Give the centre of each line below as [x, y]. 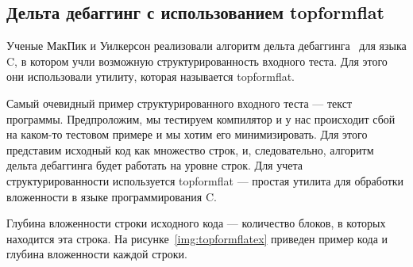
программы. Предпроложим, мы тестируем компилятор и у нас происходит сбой [201, 118]
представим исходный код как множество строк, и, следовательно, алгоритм [190, 149]
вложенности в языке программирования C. [112, 196]
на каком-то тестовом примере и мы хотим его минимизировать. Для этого [187, 134]
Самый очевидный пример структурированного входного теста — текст [179, 103]
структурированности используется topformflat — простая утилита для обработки [205, 180]
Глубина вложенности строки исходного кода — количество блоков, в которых [196, 223]
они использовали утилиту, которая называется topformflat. [151, 76]
